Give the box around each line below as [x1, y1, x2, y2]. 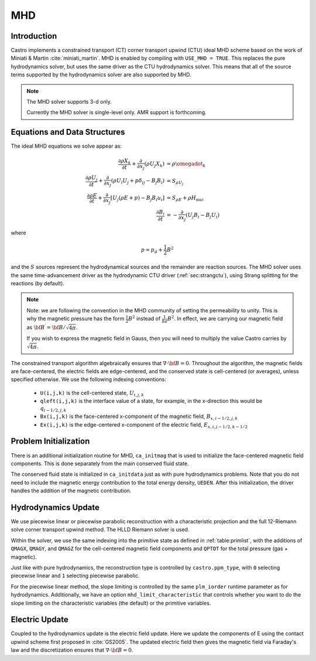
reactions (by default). [11, 280, 64, 287]
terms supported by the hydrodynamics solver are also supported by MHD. [11, 71, 191, 79]
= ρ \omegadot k [166, 160, 206, 168]
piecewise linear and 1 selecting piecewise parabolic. [11, 572, 140, 580]
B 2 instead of [128, 314, 161, 322]
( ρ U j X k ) [144, 160, 165, 168]
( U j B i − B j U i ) [185, 212, 219, 220]
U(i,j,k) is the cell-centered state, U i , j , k [40, 389, 145, 398]
